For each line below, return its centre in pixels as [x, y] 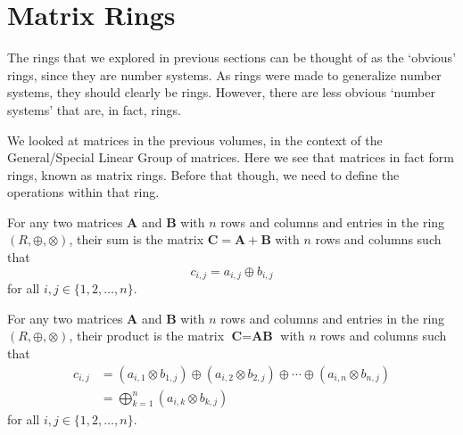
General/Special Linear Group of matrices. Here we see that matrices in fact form [231, 157]
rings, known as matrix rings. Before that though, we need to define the [203, 174]
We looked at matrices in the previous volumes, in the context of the [195, 140]
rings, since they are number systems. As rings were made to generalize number [224, 74]
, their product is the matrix [147, 336]
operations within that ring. [83, 192]
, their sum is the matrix [136, 239]
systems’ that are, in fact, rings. [94, 109]
